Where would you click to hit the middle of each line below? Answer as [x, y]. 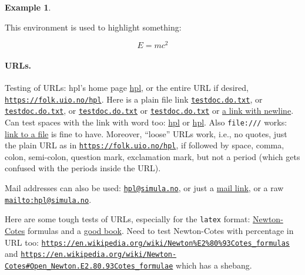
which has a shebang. [214, 265]
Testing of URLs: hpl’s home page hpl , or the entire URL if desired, [127, 88]
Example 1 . [28, 7]
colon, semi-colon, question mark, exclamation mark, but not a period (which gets [152, 156]
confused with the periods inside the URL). [83, 168]
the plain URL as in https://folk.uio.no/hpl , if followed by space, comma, [145, 145]
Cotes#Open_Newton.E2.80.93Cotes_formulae [89, 266]
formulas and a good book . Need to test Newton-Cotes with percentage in [160, 231]
